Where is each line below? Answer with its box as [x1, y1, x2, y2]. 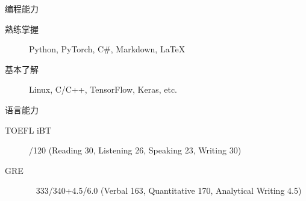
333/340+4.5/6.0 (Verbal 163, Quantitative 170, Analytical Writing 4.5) [36, 184, 302, 197]
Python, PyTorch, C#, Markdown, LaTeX [29, 43, 186, 55]
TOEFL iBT [5, 123, 51, 136]
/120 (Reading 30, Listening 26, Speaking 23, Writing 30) [29, 144, 242, 156]
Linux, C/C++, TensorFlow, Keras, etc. [29, 83, 178, 96]
